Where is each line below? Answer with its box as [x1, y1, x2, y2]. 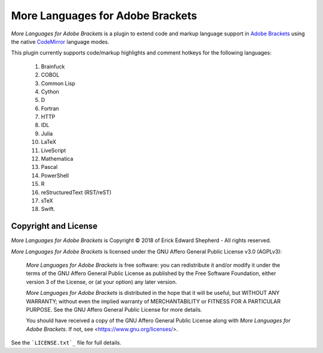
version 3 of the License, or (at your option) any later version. [26, 278, 178, 285]
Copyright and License [11, 221, 98, 231]
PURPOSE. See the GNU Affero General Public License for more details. [26, 306, 203, 313]
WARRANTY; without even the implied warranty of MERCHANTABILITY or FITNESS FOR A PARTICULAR [26, 297, 281, 305]
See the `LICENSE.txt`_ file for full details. [11, 339, 122, 346]
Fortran [41, 105, 59, 112]
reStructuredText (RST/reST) [41, 189, 112, 196]
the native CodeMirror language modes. [11, 38, 110, 45]
